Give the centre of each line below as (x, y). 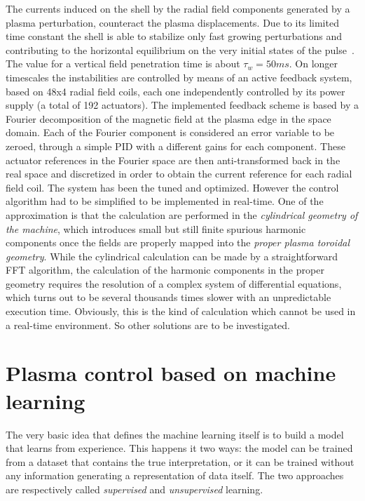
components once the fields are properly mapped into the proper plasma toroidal (178, 242)
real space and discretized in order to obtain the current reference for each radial (179, 174)
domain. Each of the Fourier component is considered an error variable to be (170, 132)
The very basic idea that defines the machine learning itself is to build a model (175, 434)
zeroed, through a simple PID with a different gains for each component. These (175, 146)
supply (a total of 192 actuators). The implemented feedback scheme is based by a (182, 105)
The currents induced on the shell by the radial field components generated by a (178, 8)
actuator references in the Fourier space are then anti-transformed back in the (173, 160)
